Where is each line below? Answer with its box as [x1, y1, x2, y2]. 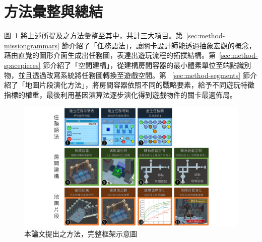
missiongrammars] [4, 40, 59, 50]
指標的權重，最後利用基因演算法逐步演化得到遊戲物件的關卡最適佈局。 [4, 89, 237, 100]
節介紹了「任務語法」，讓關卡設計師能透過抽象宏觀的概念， [61, 40, 256, 50]
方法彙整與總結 [4, 1, 103, 22]
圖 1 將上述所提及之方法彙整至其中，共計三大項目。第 [4, 30, 183, 41]
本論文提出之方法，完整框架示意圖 [24, 228, 137, 239]
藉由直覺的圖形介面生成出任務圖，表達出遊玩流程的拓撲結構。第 [4, 50, 216, 60]
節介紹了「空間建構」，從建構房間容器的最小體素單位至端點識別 [43, 59, 251, 70]
